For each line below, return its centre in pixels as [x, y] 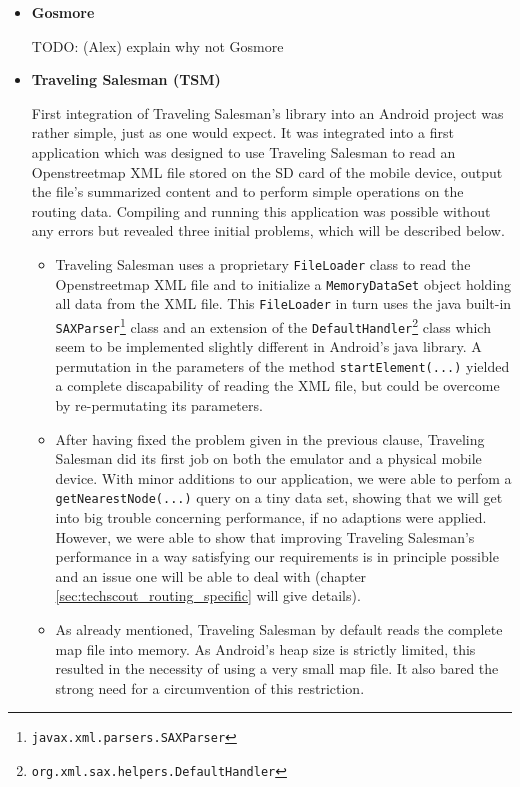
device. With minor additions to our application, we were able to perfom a [283, 477]
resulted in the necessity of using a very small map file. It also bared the [277, 668]
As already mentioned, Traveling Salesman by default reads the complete [279, 629]
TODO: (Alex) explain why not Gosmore [157, 45]
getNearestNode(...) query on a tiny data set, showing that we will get [279, 497]
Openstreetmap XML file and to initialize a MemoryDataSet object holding [283, 283]
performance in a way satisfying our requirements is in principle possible [277, 556]
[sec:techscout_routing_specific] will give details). [208, 595]
